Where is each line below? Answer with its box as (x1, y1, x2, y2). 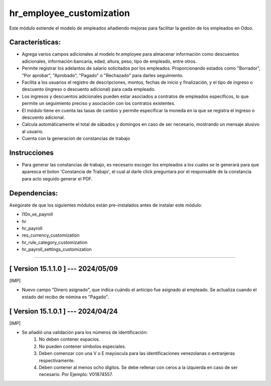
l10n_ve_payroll (22, 211, 53, 218)
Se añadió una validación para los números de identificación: (22, 329, 148, 335)
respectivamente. (39, 357, 75, 363)
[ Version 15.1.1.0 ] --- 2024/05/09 (9, 264, 118, 273)
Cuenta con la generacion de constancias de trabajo (22, 135, 130, 141)
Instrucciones (9, 148, 54, 157)
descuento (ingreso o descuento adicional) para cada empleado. (22, 86, 156, 92)
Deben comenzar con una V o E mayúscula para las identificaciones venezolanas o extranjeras (39, 350, 235, 356)
